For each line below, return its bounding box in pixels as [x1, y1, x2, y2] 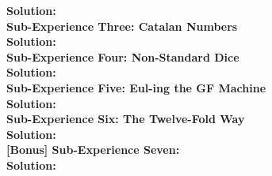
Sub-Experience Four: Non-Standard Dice [6, 48, 239, 65]
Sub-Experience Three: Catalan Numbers [6, 17, 238, 34]
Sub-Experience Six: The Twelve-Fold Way [6, 110, 245, 127]
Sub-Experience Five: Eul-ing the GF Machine [6, 79, 266, 95]
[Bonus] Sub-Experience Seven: [6, 141, 180, 158]
